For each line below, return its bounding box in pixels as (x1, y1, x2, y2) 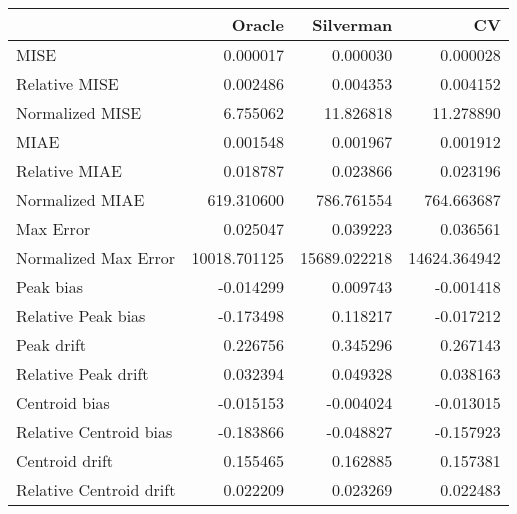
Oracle (231, 13, 284, 36)
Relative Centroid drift (16, 478, 176, 501)
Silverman (312, 13, 393, 36)
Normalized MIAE (16, 188, 145, 211)
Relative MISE (16, 72, 119, 95)
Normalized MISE (16, 101, 142, 124)
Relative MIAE (16, 159, 122, 182)
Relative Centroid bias (16, 420, 173, 443)
